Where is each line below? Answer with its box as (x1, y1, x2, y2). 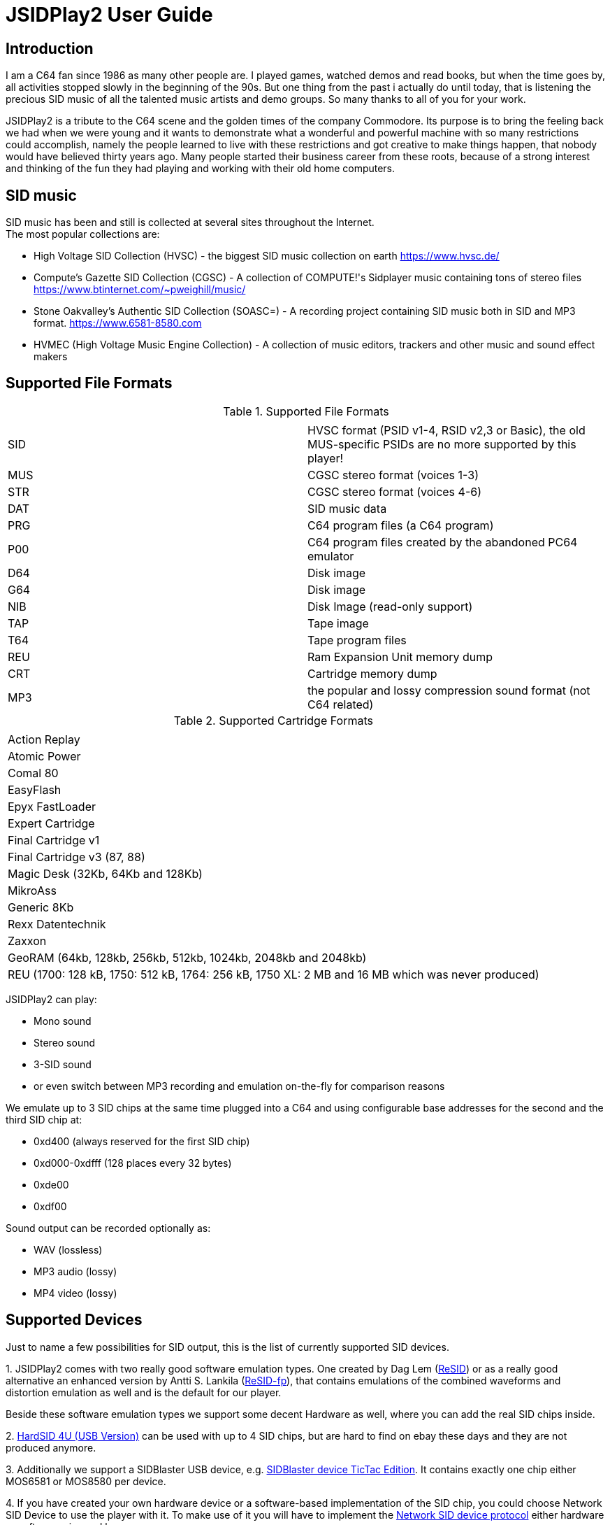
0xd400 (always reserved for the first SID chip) (34, 1135, 250, 1147)
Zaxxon (8, 933, 47, 948)
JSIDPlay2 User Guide (6, 3, 213, 27)
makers (34, 350, 68, 363)
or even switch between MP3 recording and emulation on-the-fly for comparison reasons (34, 1079, 445, 1092)
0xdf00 (34, 1200, 67, 1212)
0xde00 (34, 1178, 69, 1191)
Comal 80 (8, 765, 59, 780)
